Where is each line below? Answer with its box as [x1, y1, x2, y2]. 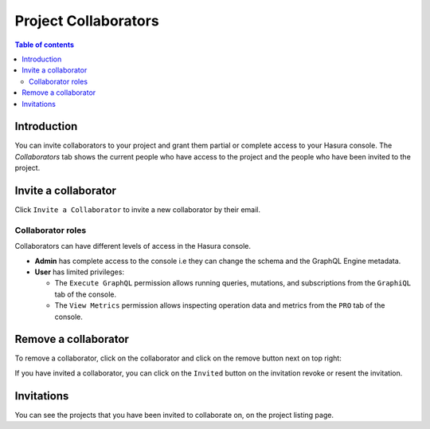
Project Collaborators [14, 12, 159, 30]
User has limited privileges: [34, 267, 125, 277]
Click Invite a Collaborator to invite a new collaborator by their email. [14, 205, 261, 214]
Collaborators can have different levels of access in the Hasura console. [14, 242, 251, 251]
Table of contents [14, 40, 75, 49]
